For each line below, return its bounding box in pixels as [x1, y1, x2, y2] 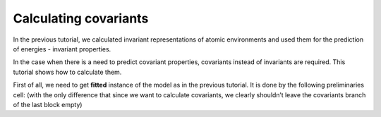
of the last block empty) [13, 100, 83, 109]
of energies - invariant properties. [13, 44, 111, 53]
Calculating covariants [13, 11, 149, 26]
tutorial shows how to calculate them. [13, 68, 122, 76]
